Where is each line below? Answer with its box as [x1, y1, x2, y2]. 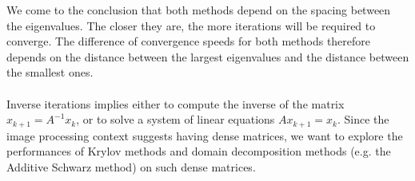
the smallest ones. [6, 64, 94, 81]
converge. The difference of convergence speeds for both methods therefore [6, 33, 371, 49]
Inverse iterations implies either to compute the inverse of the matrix [6, 95, 345, 112]
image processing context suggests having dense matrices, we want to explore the [6, 127, 403, 144]
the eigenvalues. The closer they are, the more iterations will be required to [6, 17, 376, 33]
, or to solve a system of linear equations [76, 111, 275, 128]
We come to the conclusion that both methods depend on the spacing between [6, 2, 391, 18]
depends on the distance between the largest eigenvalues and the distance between [6, 48, 409, 65]
